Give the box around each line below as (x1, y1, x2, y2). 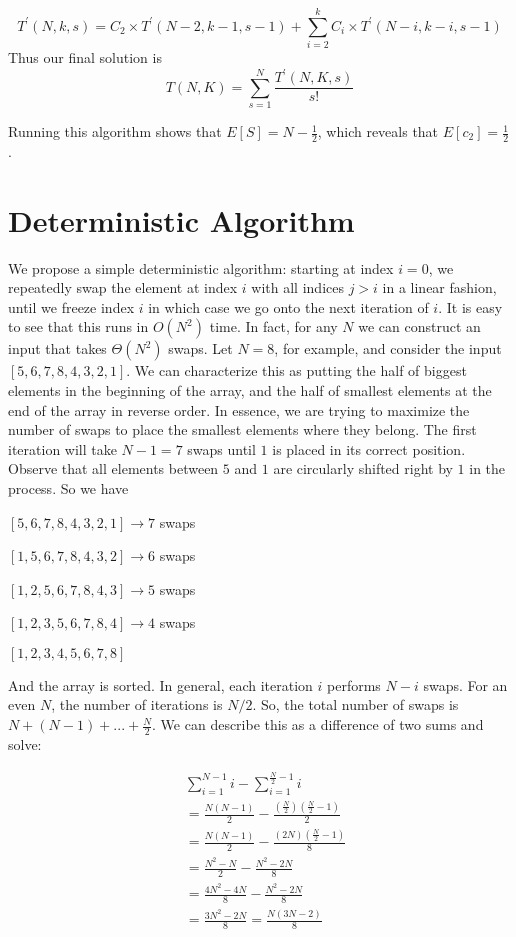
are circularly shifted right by (273, 458, 453, 479)
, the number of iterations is (51, 694, 223, 715)
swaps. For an (423, 674, 508, 695)
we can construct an (358, 316, 481, 337)
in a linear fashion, (382, 277, 497, 298)
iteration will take (8, 438, 117, 459)
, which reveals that (317, 121, 439, 142)
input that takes (8, 338, 107, 359)
